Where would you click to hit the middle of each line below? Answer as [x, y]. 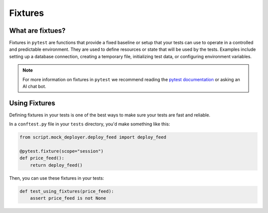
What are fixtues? [37, 31]
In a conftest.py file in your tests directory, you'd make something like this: [90, 124]
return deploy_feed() [56, 165]
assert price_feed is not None [68, 198]
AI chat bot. [34, 87]
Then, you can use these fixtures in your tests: [57, 178]
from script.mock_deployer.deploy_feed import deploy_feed [93, 137]
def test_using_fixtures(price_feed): [67, 191]
